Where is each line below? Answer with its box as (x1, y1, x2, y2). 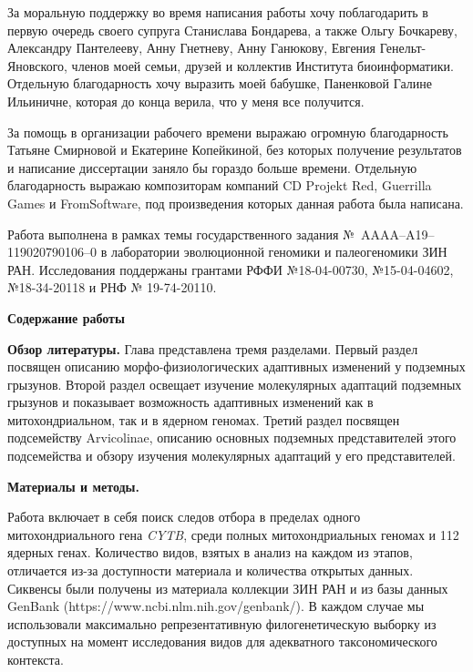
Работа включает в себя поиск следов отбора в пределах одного (7, 507, 361, 526)
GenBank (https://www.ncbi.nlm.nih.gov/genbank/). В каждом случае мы (7, 596, 425, 616)
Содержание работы (7, 308, 125, 327)
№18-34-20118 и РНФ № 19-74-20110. (7, 278, 217, 297)
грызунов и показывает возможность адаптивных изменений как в (7, 392, 374, 412)
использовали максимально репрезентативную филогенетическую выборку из (7, 614, 437, 633)
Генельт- (379, 38, 427, 57)
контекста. (7, 650, 64, 668)
